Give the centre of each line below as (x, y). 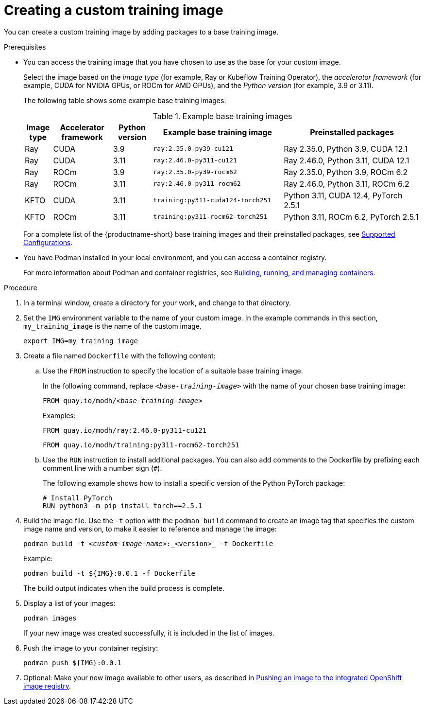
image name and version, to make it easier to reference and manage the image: (150, 529)
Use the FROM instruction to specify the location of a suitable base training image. (173, 371)
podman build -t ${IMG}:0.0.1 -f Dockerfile (110, 573)
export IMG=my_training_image (81, 341)
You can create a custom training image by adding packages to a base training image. (141, 32)
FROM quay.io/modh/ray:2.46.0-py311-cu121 (125, 430)
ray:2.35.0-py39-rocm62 (195, 172)
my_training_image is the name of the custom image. (112, 326)
